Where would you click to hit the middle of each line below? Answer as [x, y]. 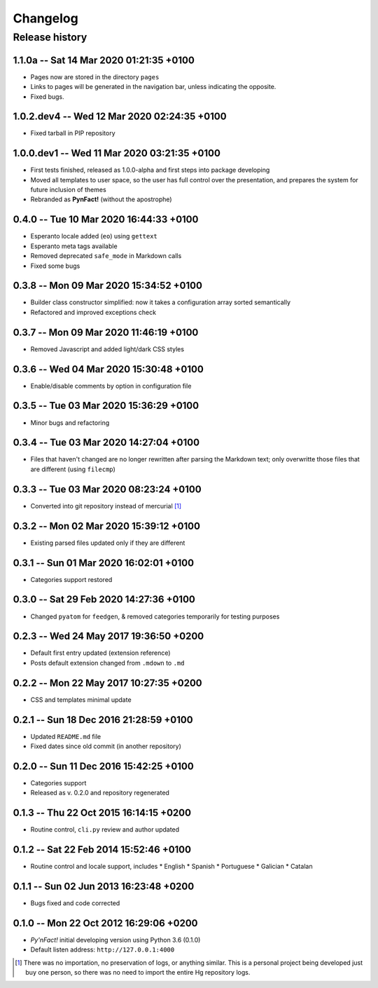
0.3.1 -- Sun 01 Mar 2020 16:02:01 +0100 [104, 563]
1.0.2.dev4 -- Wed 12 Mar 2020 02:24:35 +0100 [120, 117]
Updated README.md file [66, 736]
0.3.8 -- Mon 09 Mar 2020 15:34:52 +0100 [108, 286]
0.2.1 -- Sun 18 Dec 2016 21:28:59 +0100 [103, 720]
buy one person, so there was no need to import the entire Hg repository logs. [138, 973]
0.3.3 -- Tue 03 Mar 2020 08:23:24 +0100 [107, 489]
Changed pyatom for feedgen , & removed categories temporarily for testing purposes [155, 616]
